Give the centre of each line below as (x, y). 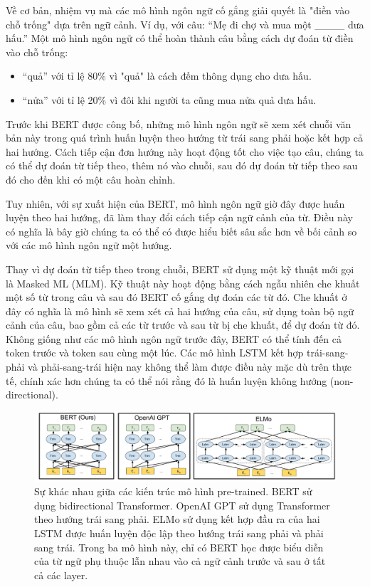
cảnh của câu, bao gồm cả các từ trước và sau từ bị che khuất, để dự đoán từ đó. (183, 325)
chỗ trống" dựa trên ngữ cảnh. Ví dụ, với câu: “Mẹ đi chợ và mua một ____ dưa (185, 24)
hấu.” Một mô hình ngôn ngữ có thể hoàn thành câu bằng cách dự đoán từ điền (180, 38)
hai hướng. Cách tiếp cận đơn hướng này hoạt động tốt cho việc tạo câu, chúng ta (185, 151)
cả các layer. (61, 575)
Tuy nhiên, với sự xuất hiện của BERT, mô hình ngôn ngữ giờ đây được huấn (175, 203)
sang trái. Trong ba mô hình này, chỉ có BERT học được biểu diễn (179, 547)
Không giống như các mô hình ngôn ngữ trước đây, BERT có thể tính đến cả (174, 338)
